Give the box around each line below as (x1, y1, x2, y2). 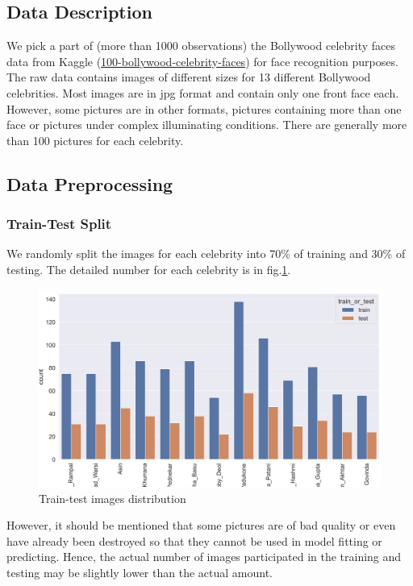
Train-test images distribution (39, 489, 186, 506)
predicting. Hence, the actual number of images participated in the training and (6, 548, 402, 565)
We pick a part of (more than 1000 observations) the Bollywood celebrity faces (6, 37, 396, 54)
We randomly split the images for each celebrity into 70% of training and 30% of (6, 245, 406, 262)
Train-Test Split (6, 214, 112, 234)
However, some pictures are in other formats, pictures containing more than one (6, 100, 402, 117)
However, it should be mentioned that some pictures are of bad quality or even (6, 517, 396, 534)
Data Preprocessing (6, 171, 173, 196)
